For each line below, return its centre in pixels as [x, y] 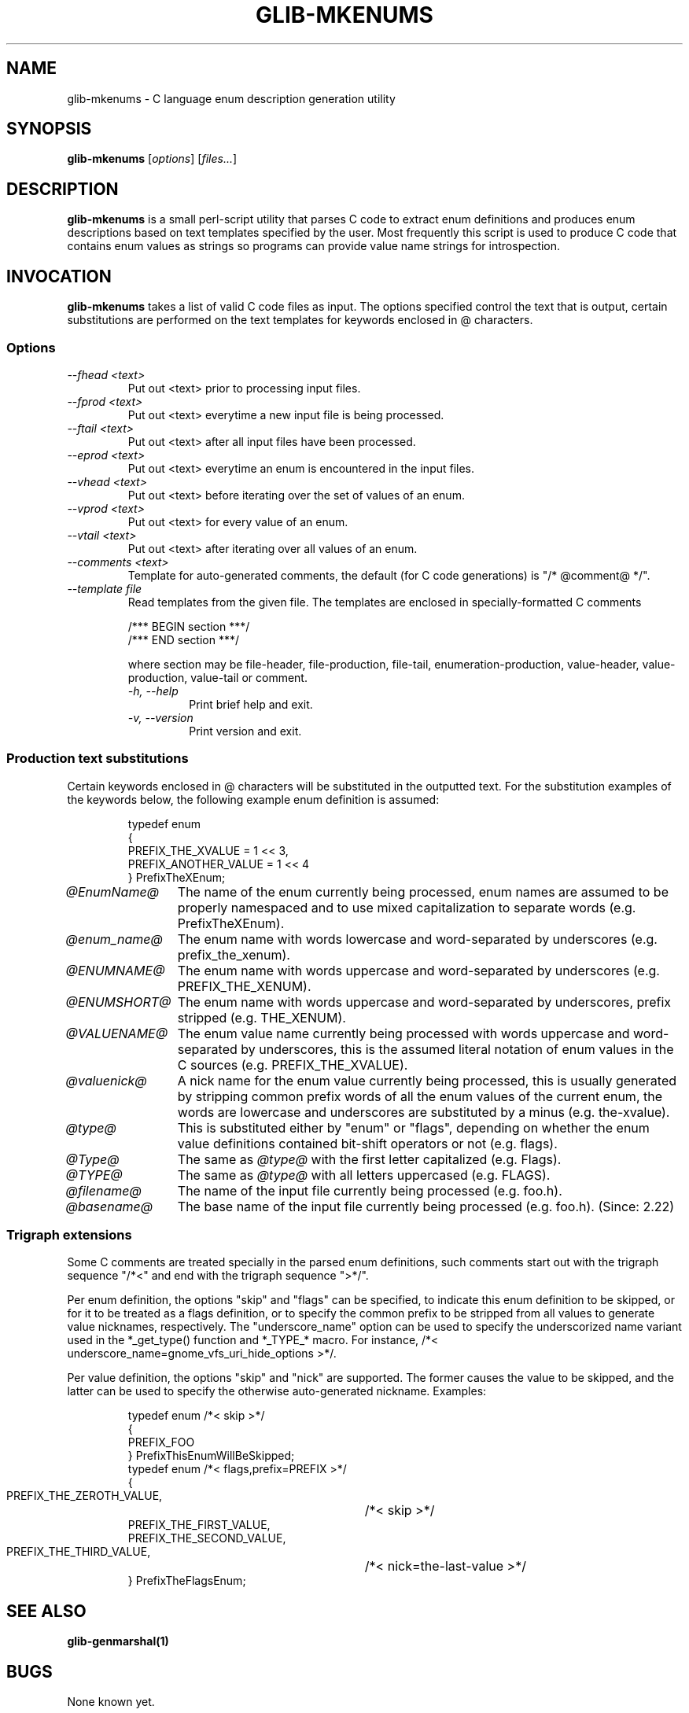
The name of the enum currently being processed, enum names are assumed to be [423, 891]
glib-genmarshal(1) [118, 1641]
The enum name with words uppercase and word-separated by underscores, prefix [424, 1002]
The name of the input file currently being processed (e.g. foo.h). [370, 1190]
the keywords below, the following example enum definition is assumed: [253, 799]
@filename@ [103, 1190]
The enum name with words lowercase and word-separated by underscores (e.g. [417, 939]
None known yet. [111, 1702]
